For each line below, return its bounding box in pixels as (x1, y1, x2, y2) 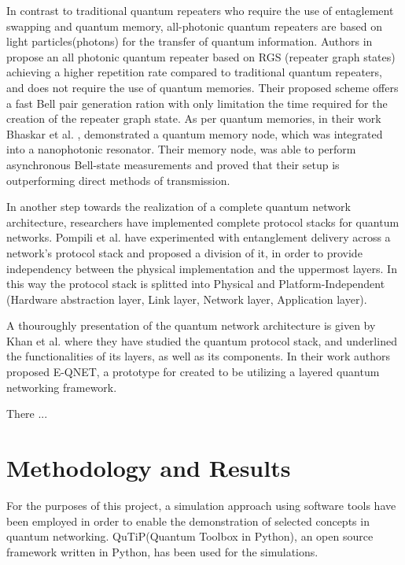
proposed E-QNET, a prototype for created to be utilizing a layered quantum (6, 364, 380, 380)
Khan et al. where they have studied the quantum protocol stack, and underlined (6, 332, 397, 349)
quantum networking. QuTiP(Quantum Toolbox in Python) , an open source (6, 528, 374, 545)
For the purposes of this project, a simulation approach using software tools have (6, 497, 396, 513)
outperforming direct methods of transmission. (6, 172, 230, 188)
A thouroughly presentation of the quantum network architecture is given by (6, 317, 376, 334)
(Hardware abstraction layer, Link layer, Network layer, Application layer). (6, 290, 367, 307)
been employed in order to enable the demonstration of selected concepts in (6, 512, 370, 529)
